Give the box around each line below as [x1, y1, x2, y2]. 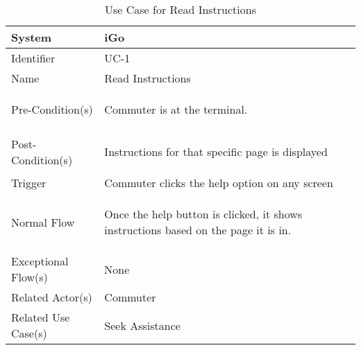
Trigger [11, 175, 47, 191]
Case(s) [11, 325, 47, 341]
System [11, 29, 52, 45]
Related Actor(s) [11, 289, 92, 305]
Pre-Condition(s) [11, 101, 93, 117]
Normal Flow [11, 213, 75, 230]
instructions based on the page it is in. [104, 222, 292, 238]
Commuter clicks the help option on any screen [104, 175, 333, 191]
